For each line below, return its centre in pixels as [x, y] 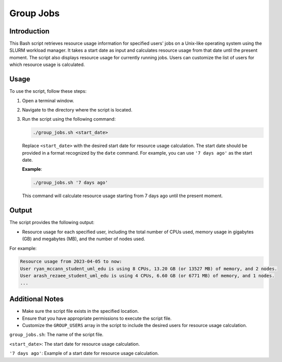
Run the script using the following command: [69, 119]
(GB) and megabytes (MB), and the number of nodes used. [84, 239]
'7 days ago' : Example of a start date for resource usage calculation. [84, 353]
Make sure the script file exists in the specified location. [81, 311]
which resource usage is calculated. [47, 65]
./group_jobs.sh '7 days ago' [70, 183]
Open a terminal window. [48, 100]
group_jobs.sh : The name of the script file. [56, 335]
